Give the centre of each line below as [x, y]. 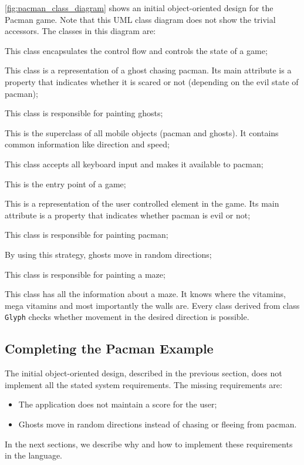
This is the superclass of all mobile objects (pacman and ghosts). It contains [142, 132]
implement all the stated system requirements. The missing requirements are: [143, 384]
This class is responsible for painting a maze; [85, 274]
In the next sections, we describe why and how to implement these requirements [149, 444]
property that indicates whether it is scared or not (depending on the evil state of [152, 81]
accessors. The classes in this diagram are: [80, 31]
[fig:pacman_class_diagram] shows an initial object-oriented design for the [139, 8]
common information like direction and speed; [87, 144]
